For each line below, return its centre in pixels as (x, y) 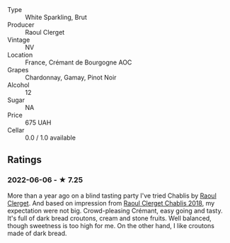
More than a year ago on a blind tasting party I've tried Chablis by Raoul (112, 196)
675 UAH (38, 123)
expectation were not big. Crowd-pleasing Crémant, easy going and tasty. (115, 210)
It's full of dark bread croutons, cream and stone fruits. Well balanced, (110, 218)
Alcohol (18, 85)
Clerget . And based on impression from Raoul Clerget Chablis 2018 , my (111, 203)
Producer (21, 25)
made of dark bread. (37, 233)
